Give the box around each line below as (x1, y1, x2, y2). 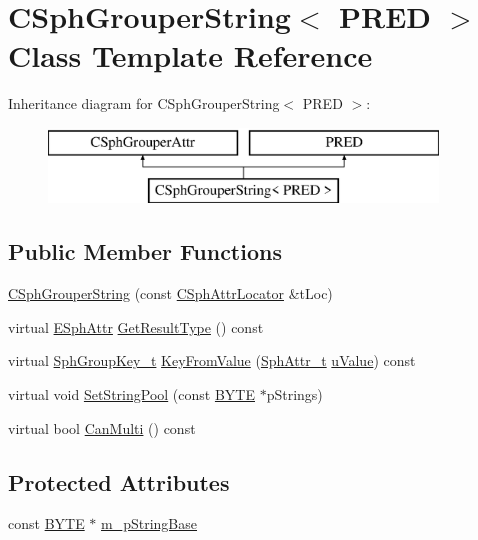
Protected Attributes (8, 466, 230, 497)
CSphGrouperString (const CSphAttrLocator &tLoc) (8, 283, 333, 304)
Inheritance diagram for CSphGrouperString (8, 93, 280, 114)
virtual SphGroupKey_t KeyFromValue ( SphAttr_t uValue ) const (8, 350, 416, 371)
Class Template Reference (8, 35, 373, 76)
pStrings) (266, 384, 323, 405)
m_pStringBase (101, 513, 198, 534)
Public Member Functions (8, 236, 282, 267)
